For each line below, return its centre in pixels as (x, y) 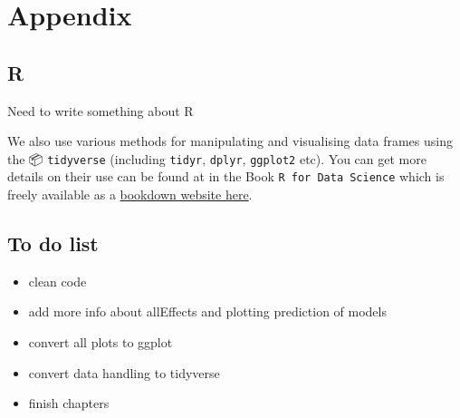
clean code (57, 281)
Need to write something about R (101, 110)
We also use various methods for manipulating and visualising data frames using (230, 141)
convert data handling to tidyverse (124, 372)
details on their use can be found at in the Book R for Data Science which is (226, 176)
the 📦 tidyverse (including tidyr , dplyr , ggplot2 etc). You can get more (217, 158)
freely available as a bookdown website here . (130, 194)
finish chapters (69, 403)
